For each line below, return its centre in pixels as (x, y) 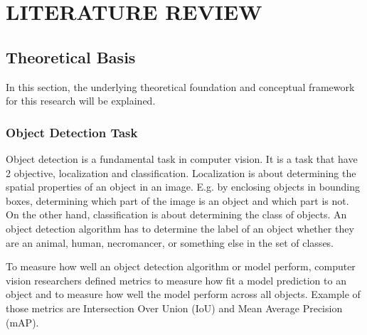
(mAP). (22, 322)
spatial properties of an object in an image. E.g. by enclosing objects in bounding (183, 187)
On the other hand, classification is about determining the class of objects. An (176, 214)
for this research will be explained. (81, 101)
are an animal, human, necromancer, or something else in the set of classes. (170, 242)
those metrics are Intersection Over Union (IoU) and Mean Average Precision (174, 308)
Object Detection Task (72, 132)
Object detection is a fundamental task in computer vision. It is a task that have (182, 158)
